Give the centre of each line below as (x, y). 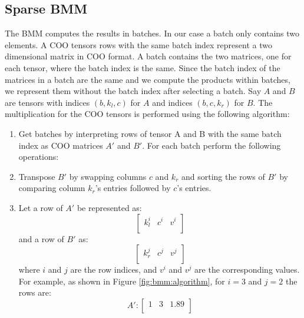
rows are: (35, 292)
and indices (172, 102)
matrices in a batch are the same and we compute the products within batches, (148, 79)
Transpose (37, 176)
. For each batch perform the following (212, 145)
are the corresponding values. (247, 270)
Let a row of (41, 207)
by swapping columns (108, 176)
